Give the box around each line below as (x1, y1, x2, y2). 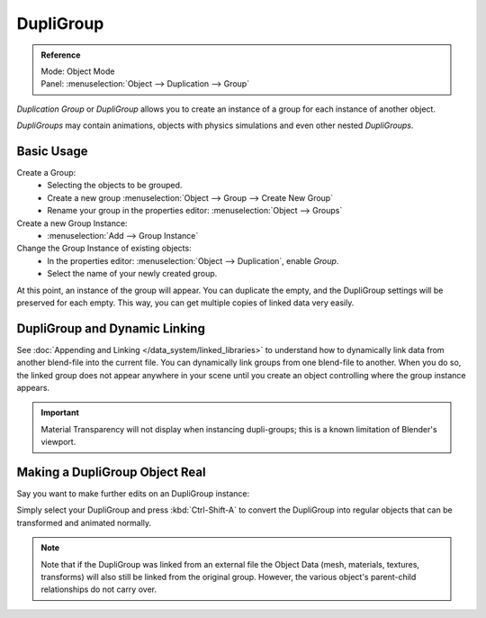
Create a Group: (16, 168, 76, 178)
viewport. (40, 437, 76, 448)
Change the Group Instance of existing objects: (16, 243, 193, 254)
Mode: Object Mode (40, 66, 115, 77)
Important (40, 407, 80, 418)
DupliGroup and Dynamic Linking (16, 321, 206, 336)
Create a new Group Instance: (16, 217, 128, 229)
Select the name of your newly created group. (47, 268, 218, 279)
